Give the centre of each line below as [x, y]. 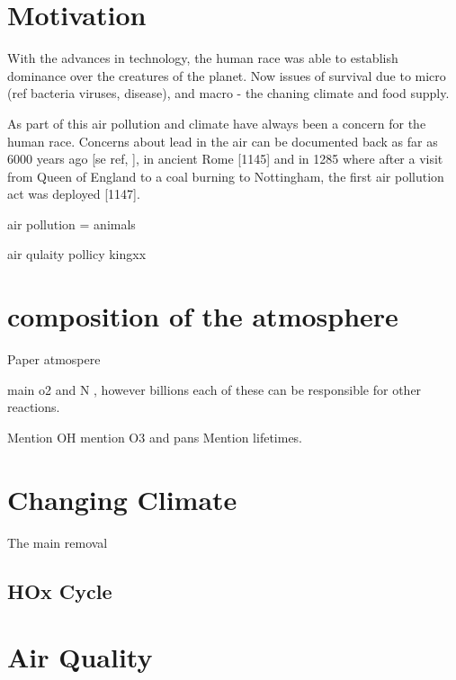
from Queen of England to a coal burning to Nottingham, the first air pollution [226, 176]
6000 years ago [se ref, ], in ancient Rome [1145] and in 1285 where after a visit [225, 159]
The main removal [58, 542]
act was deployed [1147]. [74, 194]
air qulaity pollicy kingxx [77, 254]
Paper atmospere [54, 359]
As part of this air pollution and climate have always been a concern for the [217, 123]
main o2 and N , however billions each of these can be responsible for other [215, 389]
